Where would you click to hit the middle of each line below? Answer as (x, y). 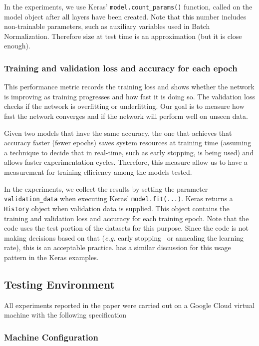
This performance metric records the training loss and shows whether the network (129, 87)
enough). (17, 46)
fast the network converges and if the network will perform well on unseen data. (126, 116)
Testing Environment (59, 284)
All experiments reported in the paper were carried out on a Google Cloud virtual (129, 305)
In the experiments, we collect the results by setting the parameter (106, 188)
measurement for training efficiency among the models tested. (98, 172)
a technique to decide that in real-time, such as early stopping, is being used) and (129, 152)
